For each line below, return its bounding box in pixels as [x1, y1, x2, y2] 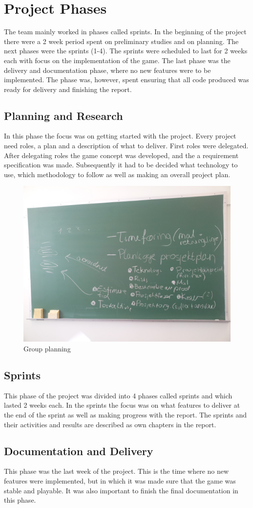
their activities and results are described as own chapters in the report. [4, 419, 216, 429]
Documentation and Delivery [4, 443, 153, 458]
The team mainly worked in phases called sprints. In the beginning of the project [4, 26, 247, 37]
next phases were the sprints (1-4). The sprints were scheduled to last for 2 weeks [4, 46, 248, 56]
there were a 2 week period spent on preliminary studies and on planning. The [4, 36, 239, 46]
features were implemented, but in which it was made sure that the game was [4, 476, 236, 486]
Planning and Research [4, 108, 123, 123]
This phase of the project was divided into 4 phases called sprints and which [4, 390, 232, 400]
